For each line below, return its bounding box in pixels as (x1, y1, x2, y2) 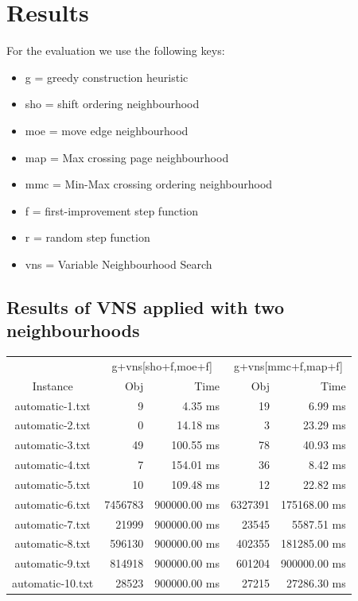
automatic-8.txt (14, 535, 91, 552)
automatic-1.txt (14, 397, 91, 413)
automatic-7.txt (14, 515, 91, 532)
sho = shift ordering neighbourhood (25, 95, 200, 112)
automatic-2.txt (14, 417, 91, 433)
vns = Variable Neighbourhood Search (25, 255, 212, 272)
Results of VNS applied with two (6, 294, 284, 319)
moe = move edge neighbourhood (25, 122, 189, 138)
